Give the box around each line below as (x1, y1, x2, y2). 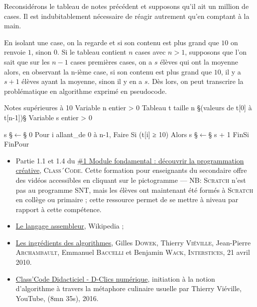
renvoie (4, 47, 26, 57)
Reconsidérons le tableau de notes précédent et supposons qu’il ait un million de (4, 1, 249, 11)
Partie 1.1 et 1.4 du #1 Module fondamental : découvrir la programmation (15, 155, 244, 165)
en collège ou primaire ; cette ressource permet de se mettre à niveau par (15, 194, 239, 205)
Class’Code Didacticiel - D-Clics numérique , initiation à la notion (15, 273, 215, 284)
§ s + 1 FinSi (208, 129, 249, 139)
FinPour (4, 139, 29, 149)
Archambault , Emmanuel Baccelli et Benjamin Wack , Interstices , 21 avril (15, 247, 250, 257)
